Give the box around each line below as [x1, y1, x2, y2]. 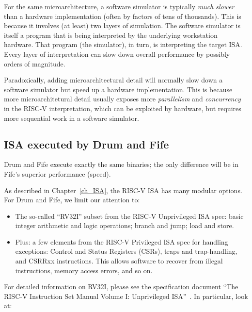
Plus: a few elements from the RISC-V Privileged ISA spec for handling [15, 236, 228, 246]
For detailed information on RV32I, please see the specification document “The [4, 281, 238, 292]
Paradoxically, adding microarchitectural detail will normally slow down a [4, 75, 223, 85]
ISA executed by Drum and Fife [4, 136, 169, 151]
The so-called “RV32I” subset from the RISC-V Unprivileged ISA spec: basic [15, 211, 244, 221]
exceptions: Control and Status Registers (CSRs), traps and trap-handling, [15, 246, 237, 256]
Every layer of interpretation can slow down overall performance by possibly [4, 49, 230, 59]
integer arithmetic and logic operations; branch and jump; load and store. [15, 220, 234, 230]
